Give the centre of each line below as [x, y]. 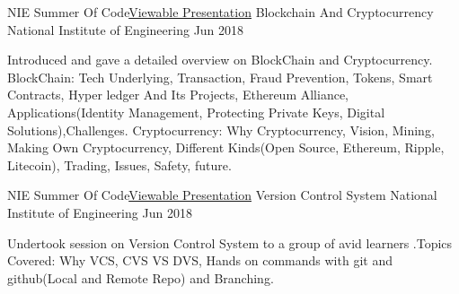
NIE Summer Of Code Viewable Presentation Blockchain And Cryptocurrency [221, 12]
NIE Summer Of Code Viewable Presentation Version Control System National [222, 195]
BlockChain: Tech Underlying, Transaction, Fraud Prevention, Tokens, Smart [220, 77]
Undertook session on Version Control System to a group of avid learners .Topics [230, 242]
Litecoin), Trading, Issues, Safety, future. [119, 164]
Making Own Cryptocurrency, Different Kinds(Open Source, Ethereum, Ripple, [226, 147]
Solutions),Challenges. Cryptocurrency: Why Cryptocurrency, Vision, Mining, [221, 130]
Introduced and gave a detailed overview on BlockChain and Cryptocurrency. [220, 60]
